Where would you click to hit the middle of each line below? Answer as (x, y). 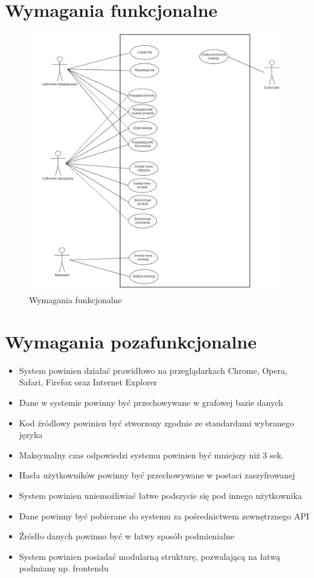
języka (31, 435)
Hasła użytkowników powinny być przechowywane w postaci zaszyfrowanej (157, 475)
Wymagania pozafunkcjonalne (131, 341)
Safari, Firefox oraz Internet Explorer (88, 382)
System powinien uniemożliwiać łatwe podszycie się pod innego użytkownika (160, 495)
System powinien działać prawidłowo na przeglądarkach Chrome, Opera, (153, 370)
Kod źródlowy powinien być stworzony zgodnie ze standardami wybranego (156, 422)
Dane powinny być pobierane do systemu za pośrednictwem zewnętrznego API (164, 515)
